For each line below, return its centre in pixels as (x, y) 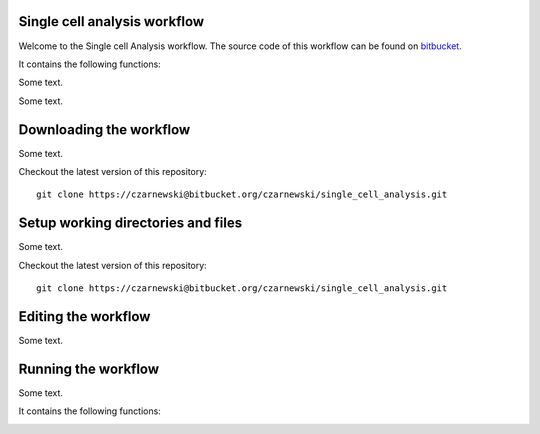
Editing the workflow (84, 316)
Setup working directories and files (130, 223)
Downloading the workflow (104, 129)
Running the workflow (89, 368)
